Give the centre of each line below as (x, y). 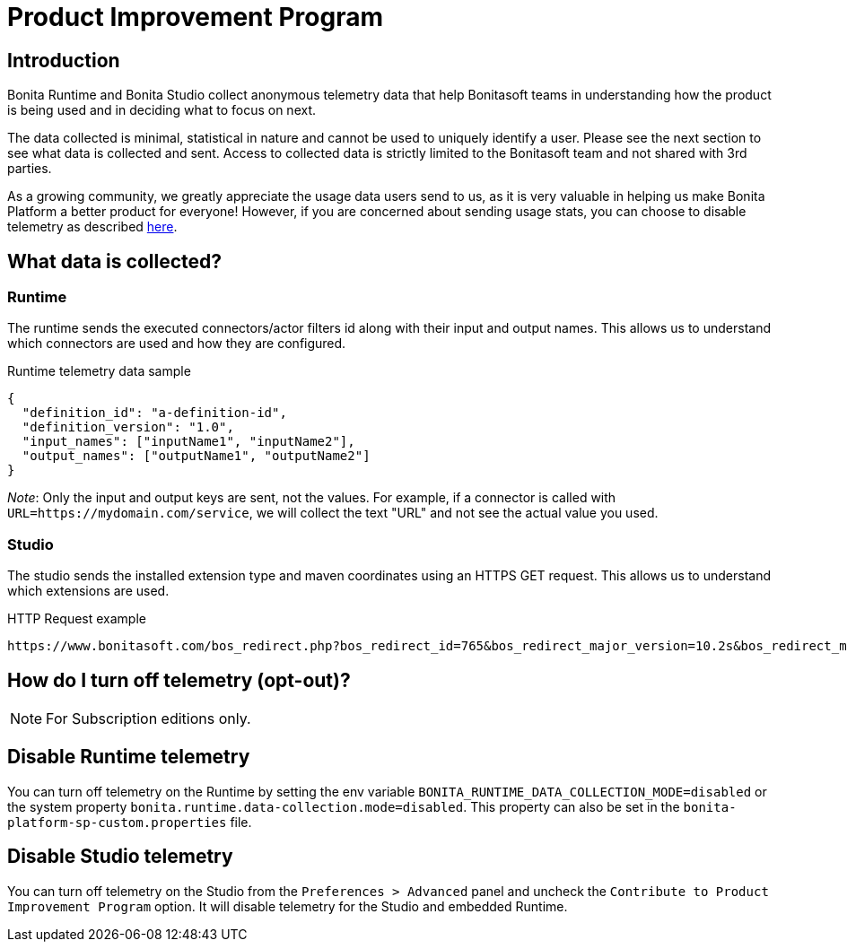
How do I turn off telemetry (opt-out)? (179, 680)
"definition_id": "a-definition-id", (154, 413)
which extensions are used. (88, 591)
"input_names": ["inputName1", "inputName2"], (188, 442)
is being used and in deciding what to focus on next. (162, 110)
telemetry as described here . (92, 227)
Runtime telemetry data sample (99, 371)
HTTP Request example (77, 619)
